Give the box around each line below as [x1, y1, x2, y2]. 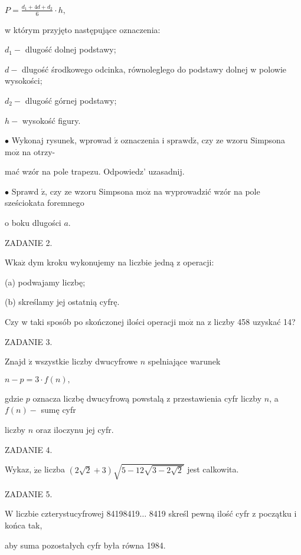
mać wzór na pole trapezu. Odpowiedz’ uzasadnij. [5, 165, 185, 178]
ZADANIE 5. [5, 487, 53, 500]
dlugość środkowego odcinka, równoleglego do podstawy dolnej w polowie [22, 63, 286, 75]
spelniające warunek [148, 355, 221, 367]
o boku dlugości [5, 216, 61, 229]
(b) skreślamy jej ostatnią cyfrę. [5, 295, 120, 308]
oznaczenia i [120, 134, 165, 146]
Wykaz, [5, 463, 32, 475]
